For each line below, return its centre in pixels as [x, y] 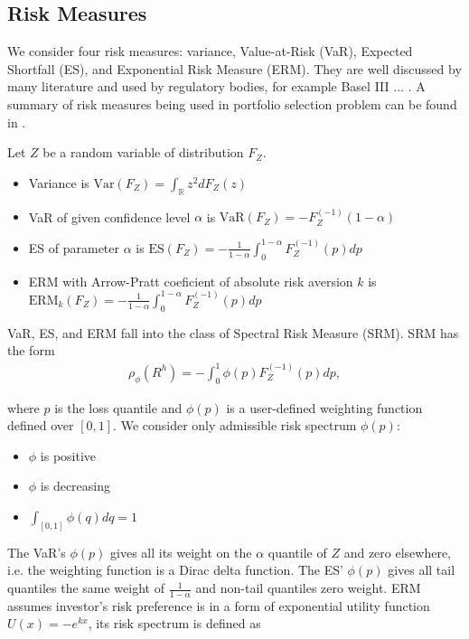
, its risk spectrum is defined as [174, 623]
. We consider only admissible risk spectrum [235, 425]
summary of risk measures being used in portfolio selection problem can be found [232, 103]
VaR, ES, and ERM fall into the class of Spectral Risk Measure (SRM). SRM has [233, 332]
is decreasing [75, 486]
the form [31, 350]
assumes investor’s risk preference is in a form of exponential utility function [219, 605]
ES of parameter [74, 247]
